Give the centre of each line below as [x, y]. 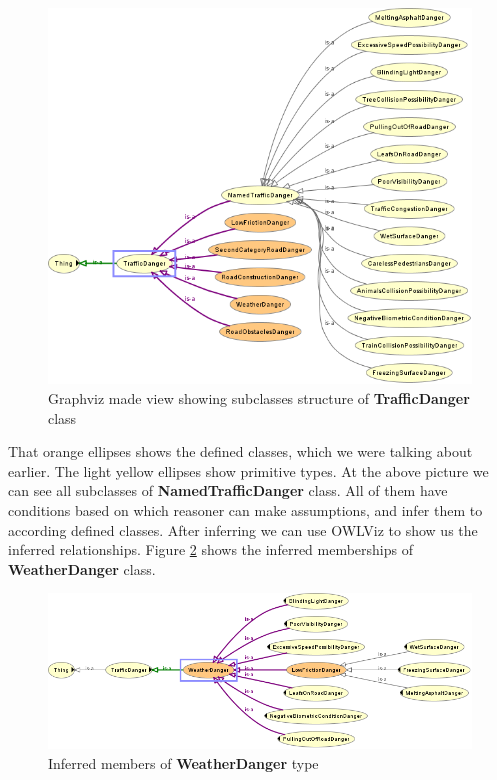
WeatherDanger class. [82, 568]
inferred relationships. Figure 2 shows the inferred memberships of [211, 549]
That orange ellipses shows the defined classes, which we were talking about [240, 451]
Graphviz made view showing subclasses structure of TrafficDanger [259, 398]
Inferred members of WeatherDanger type [183, 762]
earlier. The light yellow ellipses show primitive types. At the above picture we [248, 470]
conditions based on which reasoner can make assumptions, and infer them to [245, 510]
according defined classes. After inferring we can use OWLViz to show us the [243, 529]
